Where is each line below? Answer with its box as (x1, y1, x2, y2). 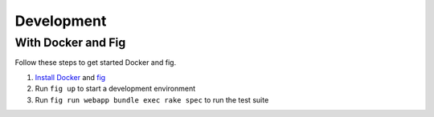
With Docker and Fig (14, 35, 126, 50)
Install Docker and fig (35, 72, 106, 82)
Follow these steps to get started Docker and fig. (14, 58, 177, 67)
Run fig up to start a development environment (35, 84, 196, 94)
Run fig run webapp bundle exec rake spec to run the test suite (35, 95, 269, 104)
